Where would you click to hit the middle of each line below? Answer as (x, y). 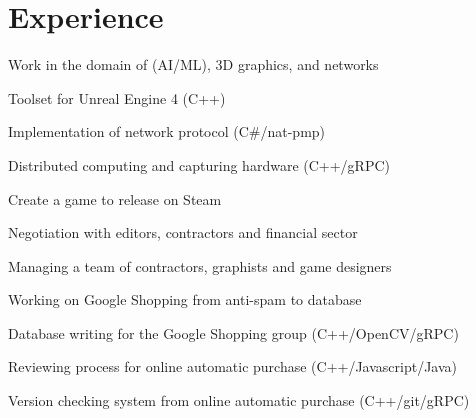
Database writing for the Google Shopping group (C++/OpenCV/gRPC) (233, 332)
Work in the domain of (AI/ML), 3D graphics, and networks (193, 64)
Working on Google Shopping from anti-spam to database (185, 299)
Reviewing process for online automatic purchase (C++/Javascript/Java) (233, 366)
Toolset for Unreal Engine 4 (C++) (117, 97)
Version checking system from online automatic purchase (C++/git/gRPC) (239, 400)
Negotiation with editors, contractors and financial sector (183, 232)
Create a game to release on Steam (115, 198)
